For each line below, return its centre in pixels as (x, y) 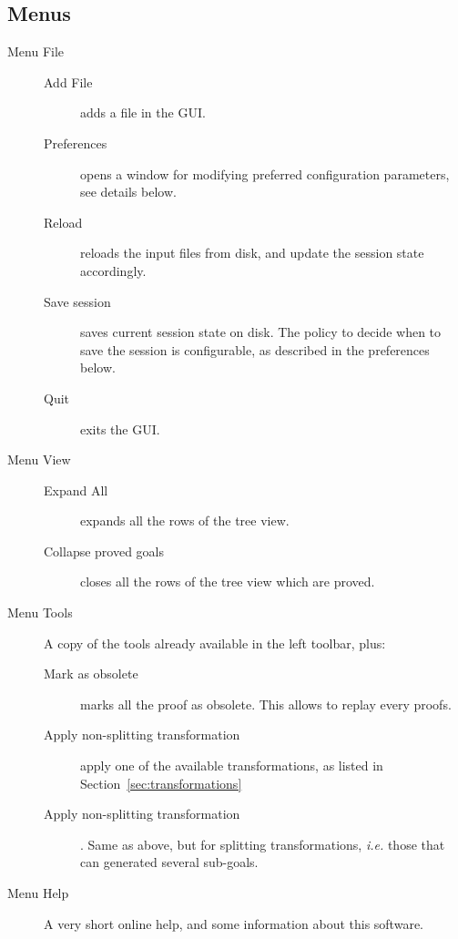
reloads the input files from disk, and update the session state (252, 253)
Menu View (39, 459)
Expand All (76, 490)
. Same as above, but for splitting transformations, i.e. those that (263, 844)
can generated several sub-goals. (169, 862)
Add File (68, 82)
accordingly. (113, 270)
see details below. (128, 192)
